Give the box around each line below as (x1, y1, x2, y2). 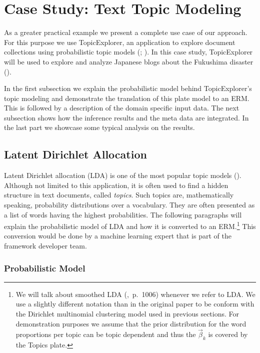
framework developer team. (4, 240, 87, 251)
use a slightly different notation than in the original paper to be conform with (15, 298, 254, 309)
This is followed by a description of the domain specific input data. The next (4, 102, 239, 113)
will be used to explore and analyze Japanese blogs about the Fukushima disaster (4, 56, 253, 66)
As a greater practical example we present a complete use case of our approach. (4, 27, 247, 37)
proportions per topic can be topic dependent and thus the (15, 329, 196, 339)
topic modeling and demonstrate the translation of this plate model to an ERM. (4, 92, 249, 103)
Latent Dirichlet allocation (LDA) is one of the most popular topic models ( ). (4, 170, 241, 180)
